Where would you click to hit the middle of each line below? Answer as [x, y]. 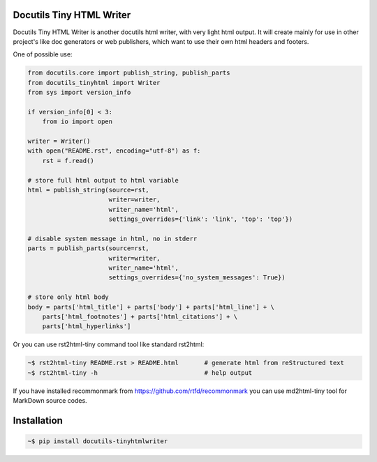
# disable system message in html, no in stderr [112, 238]
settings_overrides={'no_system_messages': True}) [197, 278]
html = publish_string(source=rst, [88, 190]
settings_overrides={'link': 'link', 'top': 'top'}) [201, 219]
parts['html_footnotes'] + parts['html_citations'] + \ [140, 317]
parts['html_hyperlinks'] [87, 326]
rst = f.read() [68, 161]
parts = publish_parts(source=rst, [88, 248]
